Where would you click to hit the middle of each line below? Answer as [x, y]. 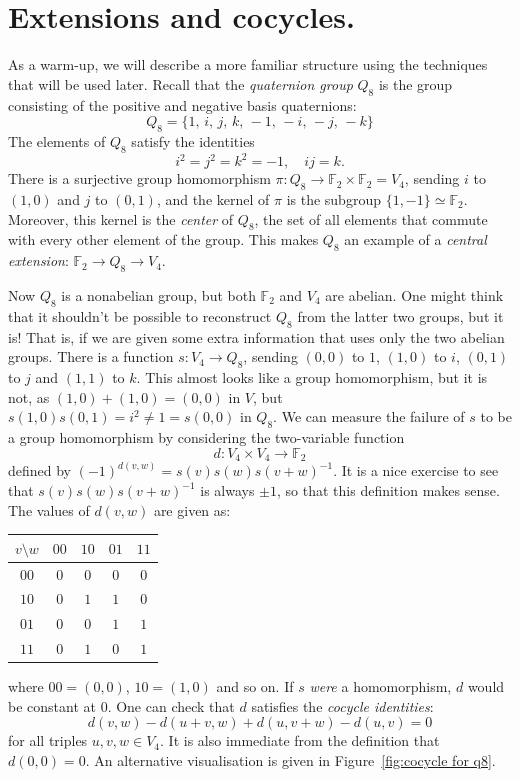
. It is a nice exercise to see [416, 470]
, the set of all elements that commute [371, 218]
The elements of [57, 140]
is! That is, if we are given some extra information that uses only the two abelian [256, 336]
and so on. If [255, 686]
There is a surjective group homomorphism [139, 178]
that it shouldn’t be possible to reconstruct [140, 315]
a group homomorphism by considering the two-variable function [206, 436]
